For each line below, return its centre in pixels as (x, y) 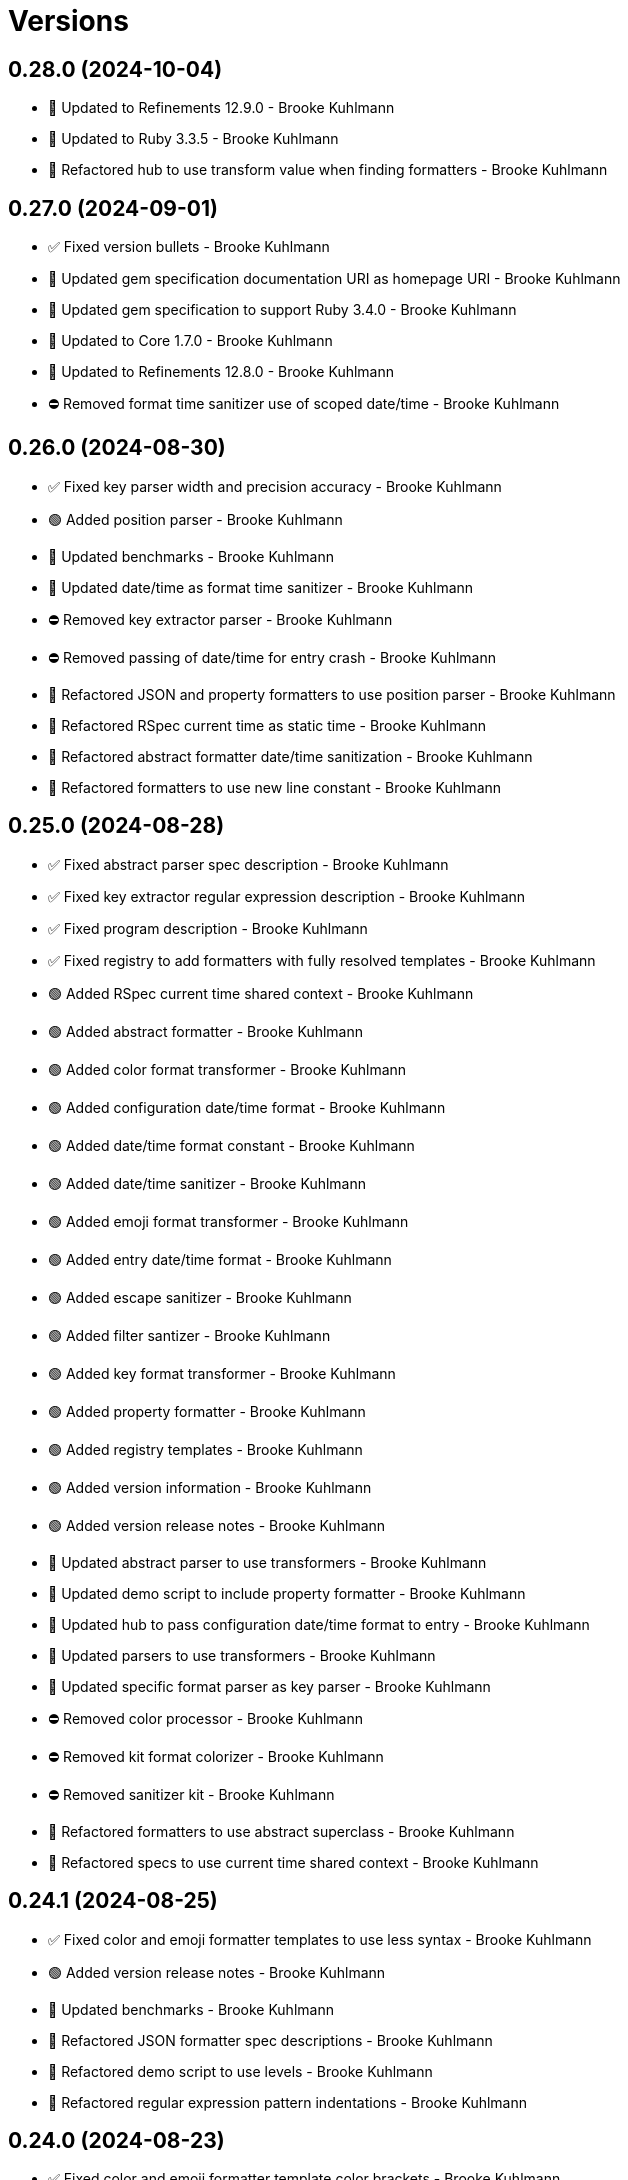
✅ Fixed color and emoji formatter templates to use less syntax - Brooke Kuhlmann (320, 1939)
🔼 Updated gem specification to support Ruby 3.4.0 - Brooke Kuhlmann (282, 310)
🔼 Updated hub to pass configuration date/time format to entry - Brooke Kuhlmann (319, 1624)
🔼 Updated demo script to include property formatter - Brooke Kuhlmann (287, 1593)
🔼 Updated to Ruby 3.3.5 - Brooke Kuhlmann (193, 139)
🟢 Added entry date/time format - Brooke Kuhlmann (220, 1259)
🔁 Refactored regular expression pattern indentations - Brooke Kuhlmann (288, 2102)
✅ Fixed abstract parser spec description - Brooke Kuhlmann (248, 864)
